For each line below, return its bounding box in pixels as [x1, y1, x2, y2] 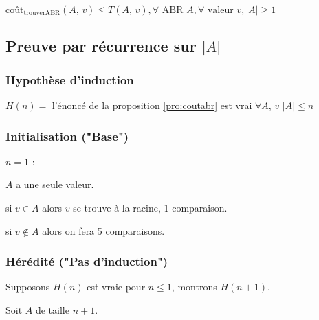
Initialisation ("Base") [5, 127, 129, 144]
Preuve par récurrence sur [5, 35, 197, 56]
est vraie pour [87, 279, 146, 294]
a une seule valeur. [16, 177, 94, 192]
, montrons [171, 279, 217, 294]
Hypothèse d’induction [5, 71, 134, 88]
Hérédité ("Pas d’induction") [5, 253, 168, 270]
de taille [35, 303, 69, 317]
